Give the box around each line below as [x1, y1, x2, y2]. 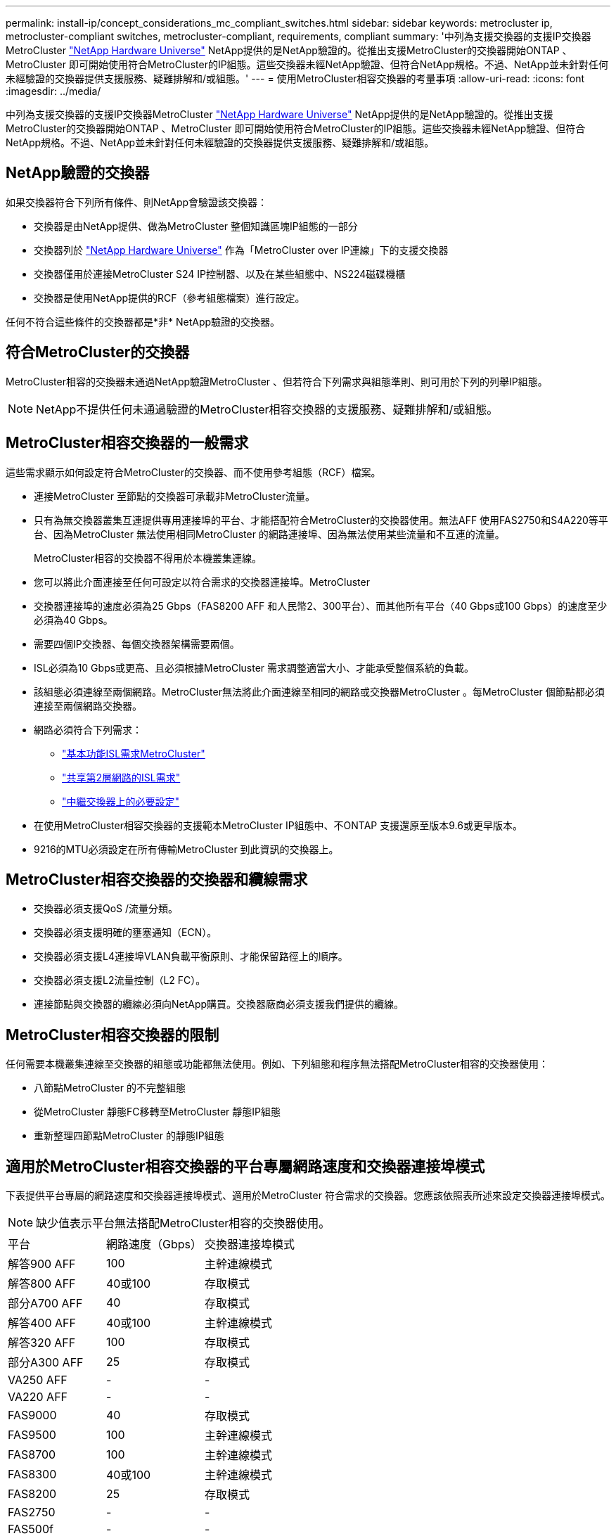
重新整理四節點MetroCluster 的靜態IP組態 [34, 1129, 224, 1142]
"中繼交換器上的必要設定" [62, 795, 180, 807]
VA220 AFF [8, 1390, 68, 1404]
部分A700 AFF [8, 1296, 83, 1311]
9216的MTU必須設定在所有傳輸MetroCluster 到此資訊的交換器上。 [34, 843, 339, 855]
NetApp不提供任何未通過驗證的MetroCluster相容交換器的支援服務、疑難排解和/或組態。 [36, 402, 499, 416]
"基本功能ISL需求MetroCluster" [62, 747, 205, 760]
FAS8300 [8, 1467, 57, 1482]
